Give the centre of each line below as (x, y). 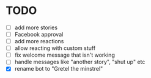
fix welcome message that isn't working (65, 55)
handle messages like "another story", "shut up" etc (80, 62)
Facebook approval (39, 34)
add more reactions (39, 41)
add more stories (36, 27)
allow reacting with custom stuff (55, 48)
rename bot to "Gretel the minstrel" (59, 69)
